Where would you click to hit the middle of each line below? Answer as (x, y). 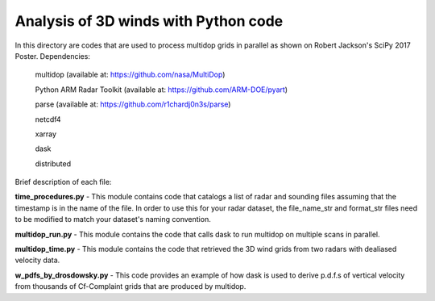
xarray (46, 134)
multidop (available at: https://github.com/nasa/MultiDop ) (130, 75)
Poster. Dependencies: (52, 56)
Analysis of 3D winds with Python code (149, 21)
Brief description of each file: (63, 182)
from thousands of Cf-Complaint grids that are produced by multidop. (130, 286)
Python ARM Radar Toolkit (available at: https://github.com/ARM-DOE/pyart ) (162, 90)
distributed (53, 163)
